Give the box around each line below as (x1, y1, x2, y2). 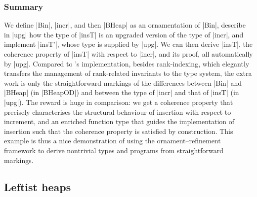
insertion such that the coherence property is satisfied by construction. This (4, 126, 233, 136)
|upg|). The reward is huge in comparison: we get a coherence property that (4, 97, 233, 107)
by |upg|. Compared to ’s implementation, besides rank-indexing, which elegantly (4, 58, 250, 68)
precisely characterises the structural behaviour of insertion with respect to (4, 106, 231, 117)
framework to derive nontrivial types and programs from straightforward (4, 145, 223, 155)
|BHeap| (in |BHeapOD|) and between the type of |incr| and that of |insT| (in (4, 87, 239, 98)
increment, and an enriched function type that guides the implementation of (4, 116, 235, 127)
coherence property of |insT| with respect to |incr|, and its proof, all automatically (4, 49, 253, 59)
